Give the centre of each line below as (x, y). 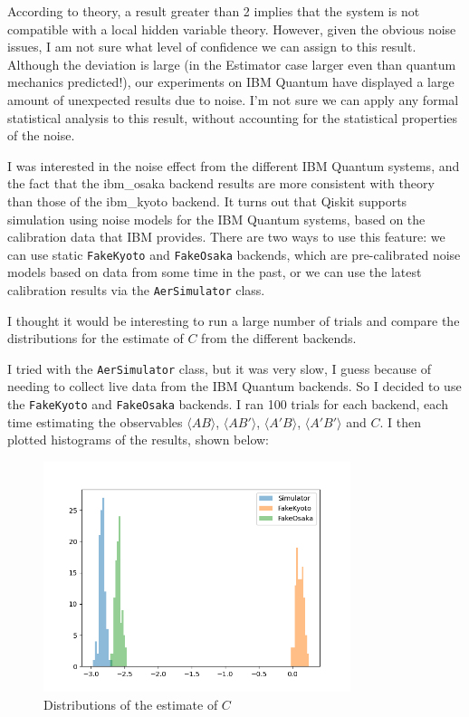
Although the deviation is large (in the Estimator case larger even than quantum (232, 64)
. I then (400, 421)
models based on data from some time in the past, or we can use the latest (215, 272)
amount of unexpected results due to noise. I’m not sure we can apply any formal (233, 99)
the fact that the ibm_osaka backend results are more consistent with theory (221, 183)
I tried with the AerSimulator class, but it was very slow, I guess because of (219, 368)
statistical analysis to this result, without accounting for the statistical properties (233, 117)
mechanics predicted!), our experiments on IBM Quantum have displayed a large (231, 82)
